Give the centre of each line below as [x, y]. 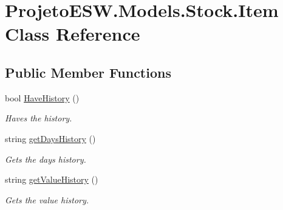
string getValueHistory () [52, 179]
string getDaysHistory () [50, 138]
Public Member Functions [88, 72]
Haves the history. [39, 118]
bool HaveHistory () [42, 97]
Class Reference [73, 34]
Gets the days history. [46, 159]
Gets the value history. [47, 199]
